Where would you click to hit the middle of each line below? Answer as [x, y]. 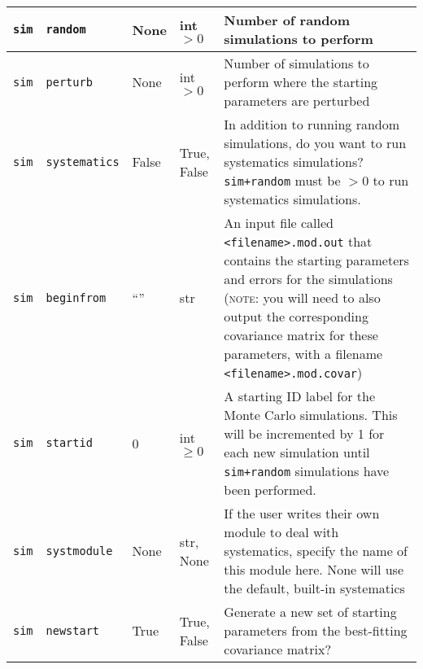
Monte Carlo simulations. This [311, 415]
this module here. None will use [314, 569]
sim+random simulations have [307, 471]
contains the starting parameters [316, 260]
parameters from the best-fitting [316, 630]
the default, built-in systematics [314, 588]
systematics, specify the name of [316, 551]
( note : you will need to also [302, 297]
